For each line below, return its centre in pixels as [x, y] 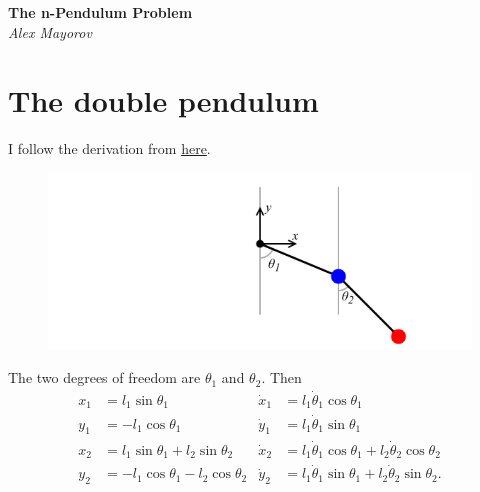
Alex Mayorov [50, 31]
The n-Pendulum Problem [100, 12]
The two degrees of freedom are [104, 377]
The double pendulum [163, 100]
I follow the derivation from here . [109, 148]
